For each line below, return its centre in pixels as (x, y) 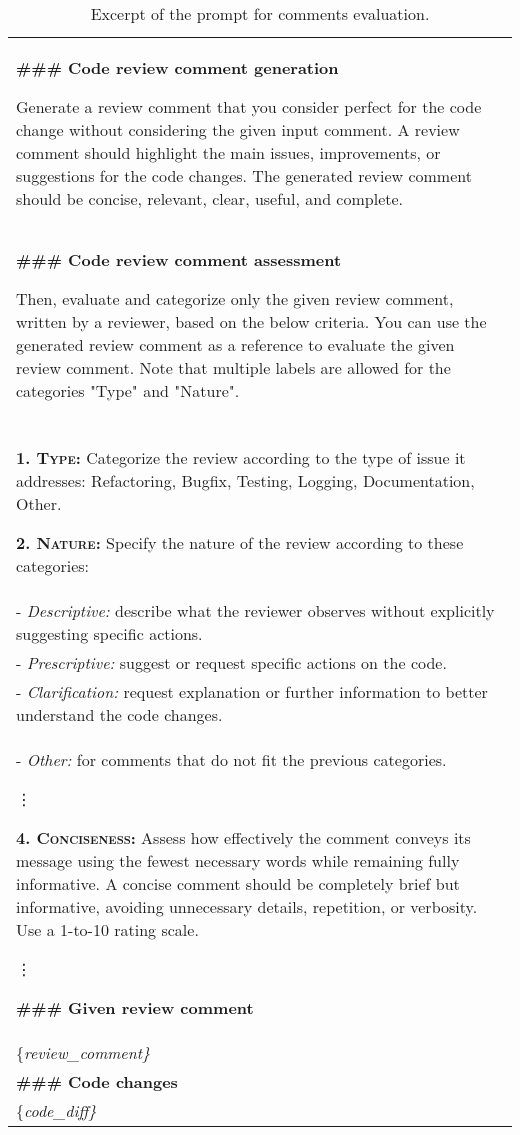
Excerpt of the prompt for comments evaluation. (260, 13)
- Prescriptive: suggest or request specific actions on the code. (231, 662)
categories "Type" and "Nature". (128, 390)
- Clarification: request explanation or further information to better (252, 691)
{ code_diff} (56, 1110)
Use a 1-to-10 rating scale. (107, 929)
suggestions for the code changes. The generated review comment (244, 175)
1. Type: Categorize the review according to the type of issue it (241, 457)
